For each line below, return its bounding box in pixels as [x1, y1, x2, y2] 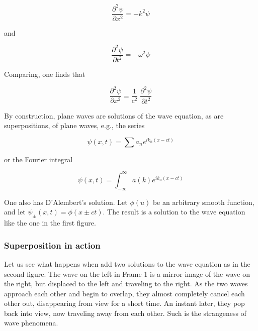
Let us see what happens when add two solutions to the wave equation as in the [4, 258, 250, 269]
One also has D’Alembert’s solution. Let [4, 196, 128, 207]
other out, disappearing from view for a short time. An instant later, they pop [4, 298, 245, 308]
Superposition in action [4, 239, 101, 251]
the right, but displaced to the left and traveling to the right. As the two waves [4, 278, 248, 289]
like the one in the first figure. [4, 217, 96, 228]
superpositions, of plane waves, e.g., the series [4, 120, 145, 131]
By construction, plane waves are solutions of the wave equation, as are [4, 110, 224, 121]
